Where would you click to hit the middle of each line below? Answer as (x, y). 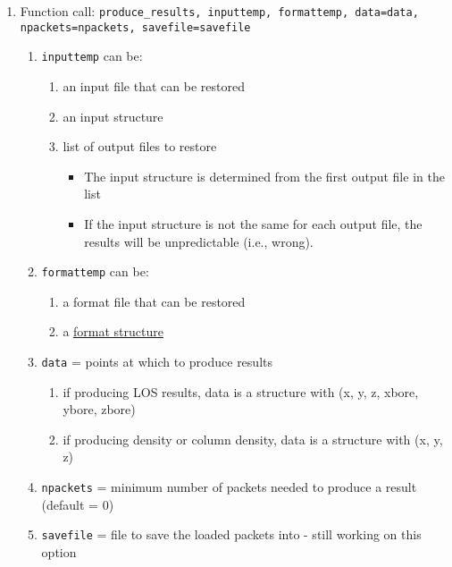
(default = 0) (78, 504)
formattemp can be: (95, 271)
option (59, 551)
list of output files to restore (140, 146)
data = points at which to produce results (157, 361)
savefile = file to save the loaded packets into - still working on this (231, 534)
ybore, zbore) (99, 409)
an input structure (113, 116)
